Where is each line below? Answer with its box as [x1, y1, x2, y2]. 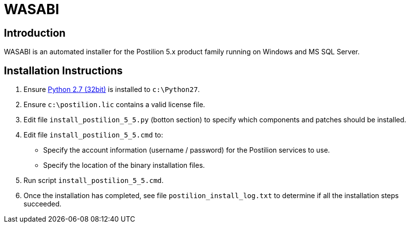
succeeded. [24, 200, 62, 208]
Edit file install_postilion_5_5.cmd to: [24, 131, 163, 139]
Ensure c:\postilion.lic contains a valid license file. [24, 100, 205, 109]
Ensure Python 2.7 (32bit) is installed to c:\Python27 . [24, 85, 200, 94]
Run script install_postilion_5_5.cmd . [24, 176, 164, 185]
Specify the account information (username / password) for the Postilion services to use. [43, 146, 330, 155]
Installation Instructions [4, 64, 123, 77]
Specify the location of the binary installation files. [43, 161, 205, 170]
